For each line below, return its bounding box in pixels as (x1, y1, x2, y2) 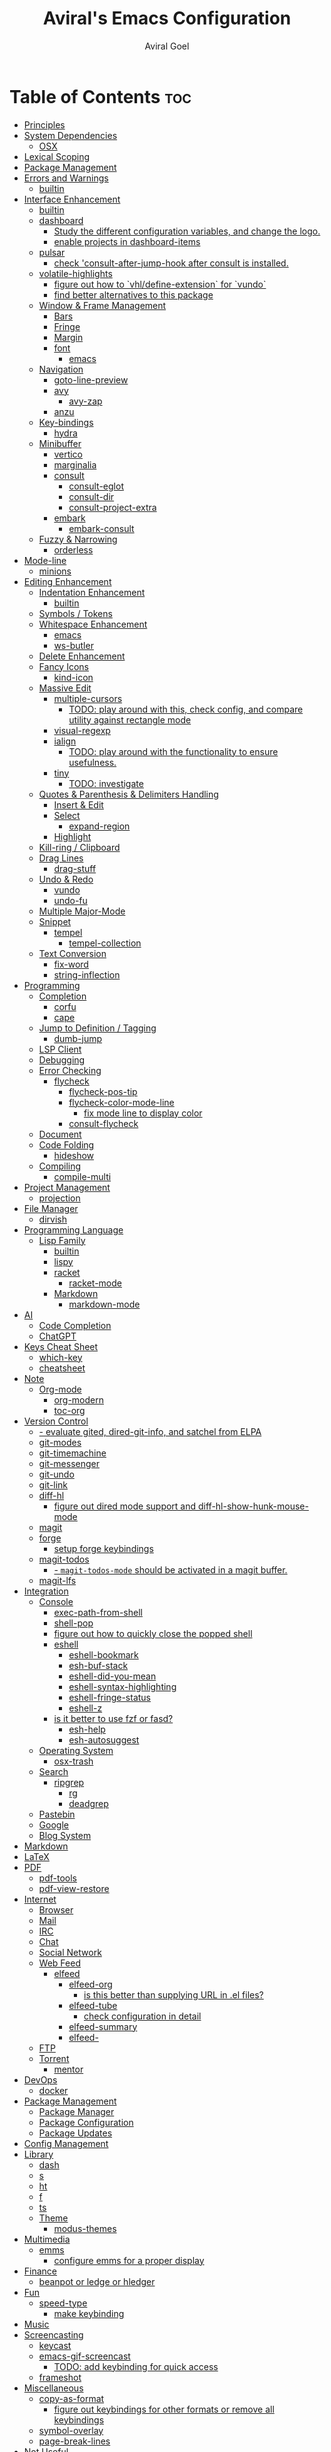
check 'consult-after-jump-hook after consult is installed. (53, 257, 289, 269)
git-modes (38, 1436, 82, 1448)
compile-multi (53, 1170, 112, 1182)
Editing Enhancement (23, 575, 112, 587)
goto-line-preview (53, 373, 129, 386)
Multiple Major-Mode (38, 905, 126, 917)
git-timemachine (38, 1447, 107, 1459)
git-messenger (38, 1457, 100, 1469)
